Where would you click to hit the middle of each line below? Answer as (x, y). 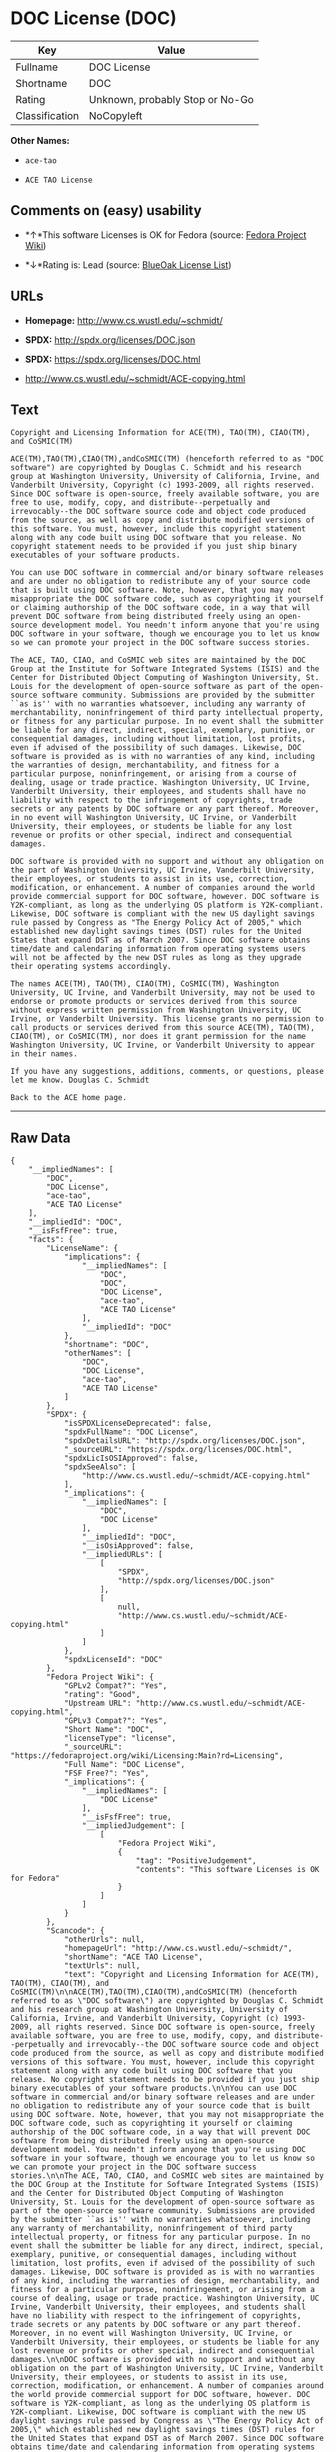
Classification (47, 115)
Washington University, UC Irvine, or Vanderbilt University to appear (162, 1045)
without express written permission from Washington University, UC (156, 1010)
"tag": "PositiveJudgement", (196, 1861)
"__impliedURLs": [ (122, 1555)
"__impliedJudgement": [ (133, 1826)
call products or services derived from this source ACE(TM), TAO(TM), (162, 1028)
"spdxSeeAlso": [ (100, 1467)
